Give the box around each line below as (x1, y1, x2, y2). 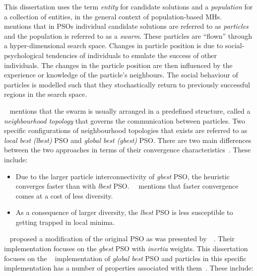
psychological (4, 50, 44, 60)
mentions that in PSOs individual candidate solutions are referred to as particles (4, 21, 249, 31)
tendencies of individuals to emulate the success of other (46, 50, 217, 60)
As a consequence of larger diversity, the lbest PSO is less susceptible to (15, 207, 233, 217)
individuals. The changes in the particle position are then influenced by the (4, 60, 233, 70)
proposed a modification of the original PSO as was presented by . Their (9, 233, 235, 244)
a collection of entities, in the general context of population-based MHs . (4, 11, 222, 21)
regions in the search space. (4, 89, 87, 99)
